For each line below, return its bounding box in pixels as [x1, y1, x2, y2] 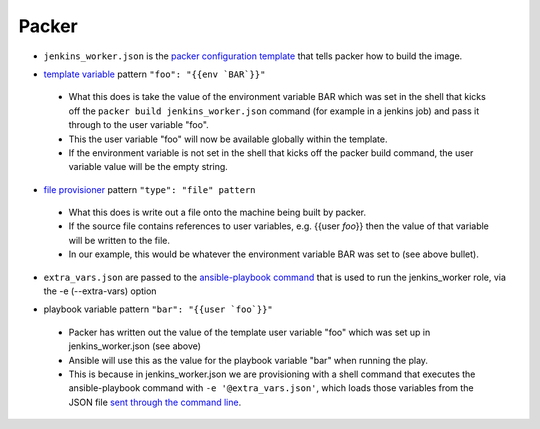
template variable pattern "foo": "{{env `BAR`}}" [43, 68, 266, 80]
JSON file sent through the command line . [68, 396, 242, 408]
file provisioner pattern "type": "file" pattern [43, 183, 256, 195]
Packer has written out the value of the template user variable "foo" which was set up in [68, 326, 431, 338]
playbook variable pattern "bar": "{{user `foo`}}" [43, 303, 274, 315]
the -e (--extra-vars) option [43, 285, 157, 297]
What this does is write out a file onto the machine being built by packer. [68, 206, 367, 219]
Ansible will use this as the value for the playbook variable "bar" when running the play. [68, 354, 429, 366]
